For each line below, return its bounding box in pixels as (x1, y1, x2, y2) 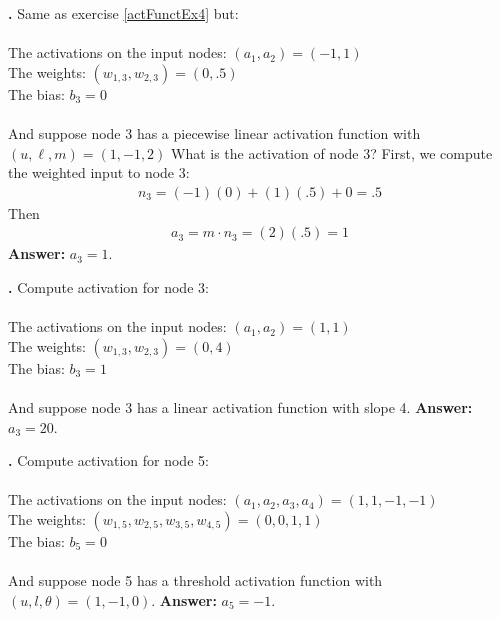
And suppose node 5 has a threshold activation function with (8, 570, 383, 591)
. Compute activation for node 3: (8, 277, 209, 297)
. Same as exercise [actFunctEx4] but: (8, 3, 239, 23)
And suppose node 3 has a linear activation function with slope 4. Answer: (8, 396, 473, 417)
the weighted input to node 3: (8, 162, 190, 183)
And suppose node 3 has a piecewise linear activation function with (8, 122, 421, 143)
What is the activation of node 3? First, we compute (171, 142, 493, 163)
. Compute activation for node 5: (8, 450, 209, 471)
